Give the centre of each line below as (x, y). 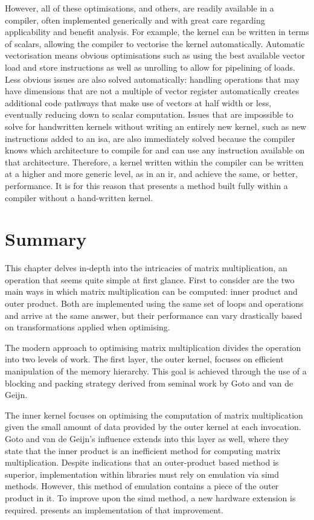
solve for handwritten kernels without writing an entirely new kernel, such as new (156, 126)
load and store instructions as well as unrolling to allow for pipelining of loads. (150, 67)
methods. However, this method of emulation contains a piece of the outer (142, 486)
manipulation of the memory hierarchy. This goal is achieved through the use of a (156, 371)
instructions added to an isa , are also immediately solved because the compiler (150, 138)
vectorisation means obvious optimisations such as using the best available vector (155, 55)
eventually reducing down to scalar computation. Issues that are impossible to (149, 114)
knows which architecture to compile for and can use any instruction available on (155, 150)
